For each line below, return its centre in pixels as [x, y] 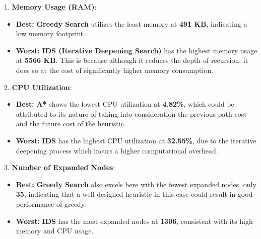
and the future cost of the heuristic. [71, 124]
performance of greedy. [51, 204]
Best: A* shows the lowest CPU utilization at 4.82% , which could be [125, 104]
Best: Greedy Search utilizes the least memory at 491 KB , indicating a [132, 23]
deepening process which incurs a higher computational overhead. [117, 150]
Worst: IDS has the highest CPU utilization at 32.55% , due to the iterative [136, 140]
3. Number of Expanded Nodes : [60, 167]
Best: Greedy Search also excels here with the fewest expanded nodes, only [136, 184]
